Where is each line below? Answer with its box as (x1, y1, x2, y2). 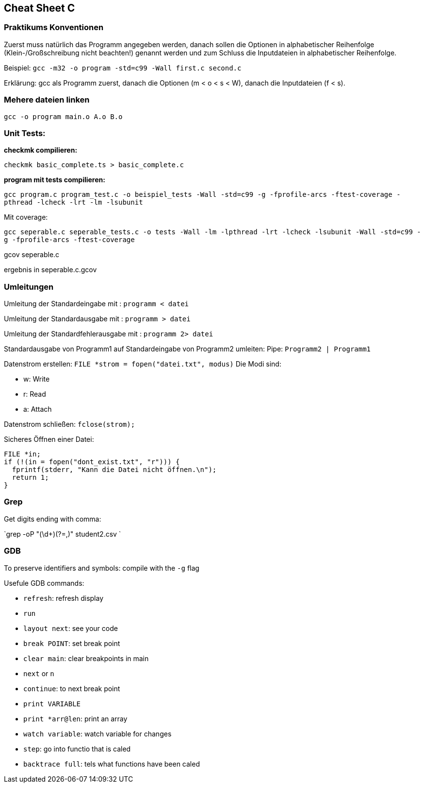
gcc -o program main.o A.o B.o (4, 112, 123, 121)
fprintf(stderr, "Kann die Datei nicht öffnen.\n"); (12, 466, 217, 474)
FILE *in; (4, 450, 41, 458)
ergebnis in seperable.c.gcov (4, 265, 97, 274)
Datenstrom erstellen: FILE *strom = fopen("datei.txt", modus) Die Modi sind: (4, 360, 281, 368)
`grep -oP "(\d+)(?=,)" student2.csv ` (4, 529, 121, 538)
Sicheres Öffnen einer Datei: (4, 435, 94, 444)
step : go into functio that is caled (23, 744, 131, 753)
